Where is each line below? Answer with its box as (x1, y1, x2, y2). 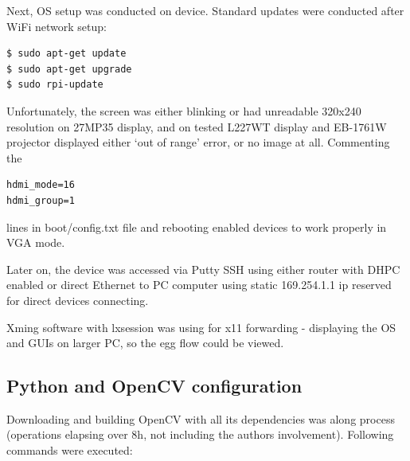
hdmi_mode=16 (6, 179, 75, 191)
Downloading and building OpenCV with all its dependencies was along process (6, 410, 395, 427)
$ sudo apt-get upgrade (6, 63, 132, 75)
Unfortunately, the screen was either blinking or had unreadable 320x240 (6, 102, 361, 119)
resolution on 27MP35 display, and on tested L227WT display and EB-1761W (6, 118, 387, 135)
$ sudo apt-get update (6, 48, 127, 60)
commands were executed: (6, 442, 133, 459)
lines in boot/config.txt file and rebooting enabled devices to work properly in (6, 218, 387, 235)
